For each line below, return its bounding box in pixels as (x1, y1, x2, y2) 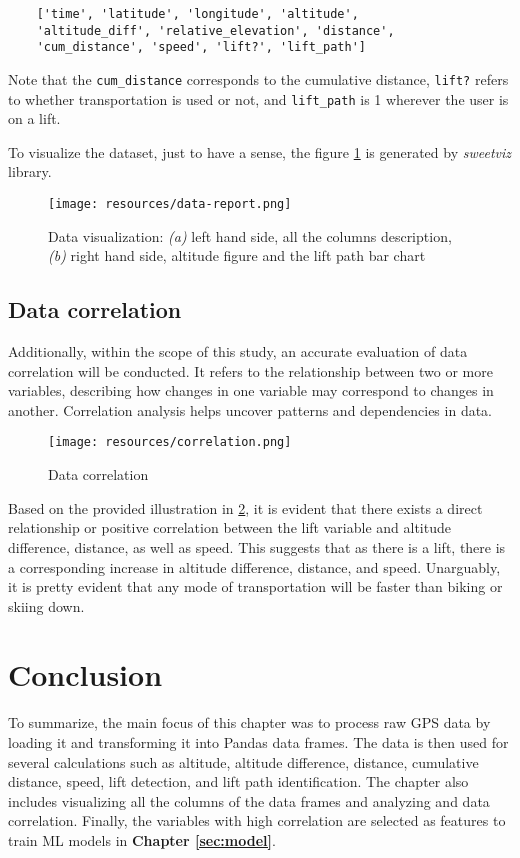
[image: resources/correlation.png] (48, 435, 292, 450)
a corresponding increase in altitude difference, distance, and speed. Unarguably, (8, 556, 501, 577)
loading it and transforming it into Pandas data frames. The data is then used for (8, 732, 509, 753)
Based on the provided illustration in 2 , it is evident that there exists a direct (8, 497, 483, 518)
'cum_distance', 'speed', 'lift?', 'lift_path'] (36, 40, 366, 55)
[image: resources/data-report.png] (48, 197, 292, 212)
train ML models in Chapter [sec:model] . (8, 829, 276, 850)
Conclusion (8, 654, 163, 695)
